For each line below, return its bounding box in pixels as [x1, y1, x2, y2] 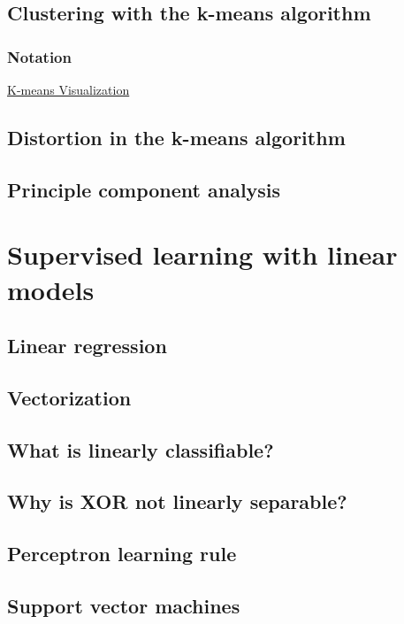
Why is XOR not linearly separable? [7, 488, 347, 515]
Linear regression [7, 332, 167, 359]
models [7, 271, 95, 307]
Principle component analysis [7, 175, 281, 203]
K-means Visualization [7, 81, 130, 98]
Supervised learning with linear [7, 236, 398, 273]
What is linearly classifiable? [7, 435, 274, 463]
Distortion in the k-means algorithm [7, 123, 346, 150]
